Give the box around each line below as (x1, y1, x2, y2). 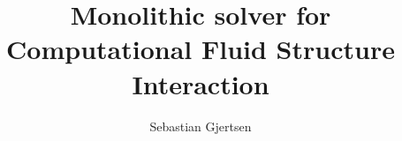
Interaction (132, 65, 269, 101)
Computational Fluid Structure (6, 31, 395, 67)
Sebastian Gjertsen (149, 116, 252, 135)
